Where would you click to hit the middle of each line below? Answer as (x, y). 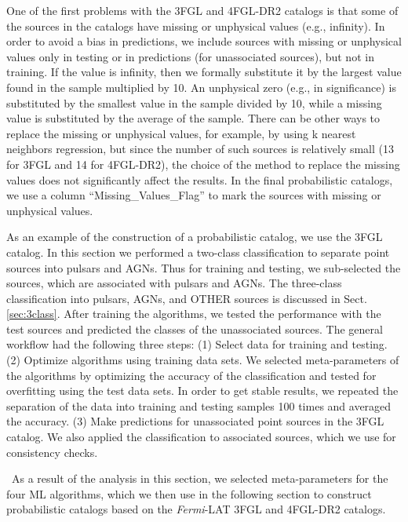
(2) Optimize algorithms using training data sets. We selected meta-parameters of (203, 360)
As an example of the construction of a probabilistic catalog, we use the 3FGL (195, 237)
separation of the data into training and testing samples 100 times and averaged (199, 405)
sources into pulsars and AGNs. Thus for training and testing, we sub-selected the (204, 267)
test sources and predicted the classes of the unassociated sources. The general (195, 329)
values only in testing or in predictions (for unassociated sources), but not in (190, 56)
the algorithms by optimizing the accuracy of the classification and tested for (191, 375)
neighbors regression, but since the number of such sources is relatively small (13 (200, 149)
